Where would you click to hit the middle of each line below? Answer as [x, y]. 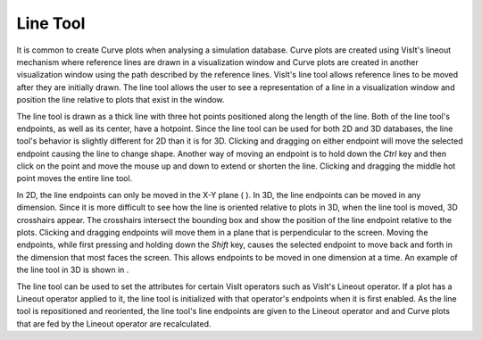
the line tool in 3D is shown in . [73, 270]
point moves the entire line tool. [75, 178]
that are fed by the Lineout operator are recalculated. [114, 323]
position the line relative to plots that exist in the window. [120, 100]
